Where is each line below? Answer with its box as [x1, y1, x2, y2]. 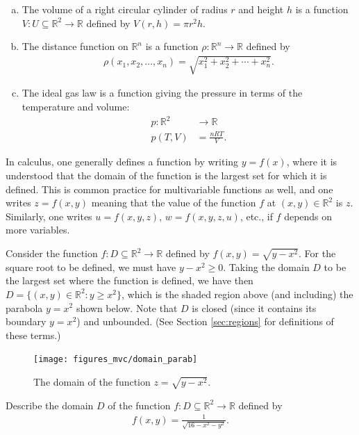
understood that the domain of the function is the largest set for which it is [6, 168, 327, 183]
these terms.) [6, 327, 61, 342]
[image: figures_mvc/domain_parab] [33, 354, 198, 365]
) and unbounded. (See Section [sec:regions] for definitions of [76, 314, 334, 329]
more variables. [6, 222, 70, 237]
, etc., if [240, 208, 273, 223]
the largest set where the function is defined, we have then [6, 273, 253, 288]
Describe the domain [6, 397, 94, 412]
